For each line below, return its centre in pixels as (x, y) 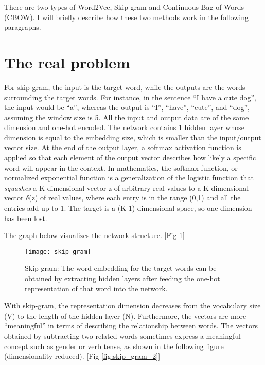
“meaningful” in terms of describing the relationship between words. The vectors (131, 326)
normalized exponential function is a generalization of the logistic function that (129, 178)
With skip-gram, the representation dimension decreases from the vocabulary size (132, 306)
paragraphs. (23, 27)
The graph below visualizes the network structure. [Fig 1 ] (94, 235)
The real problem (67, 62)
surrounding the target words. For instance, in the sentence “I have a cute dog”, (130, 97)
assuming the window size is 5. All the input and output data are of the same (127, 117)
